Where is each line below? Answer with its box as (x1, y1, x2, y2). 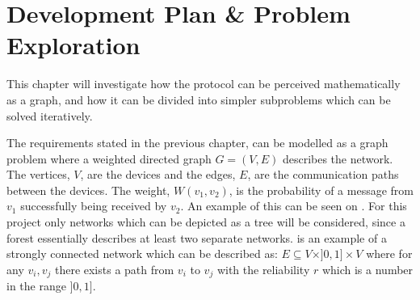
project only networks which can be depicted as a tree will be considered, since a (6, 213, 405, 230)
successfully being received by (20, 197, 167, 214)
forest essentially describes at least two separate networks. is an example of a (6, 229, 387, 246)
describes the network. (282, 150, 393, 167)
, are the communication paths (247, 166, 399, 183)
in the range (6, 277, 66, 294)
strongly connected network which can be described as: (6, 245, 278, 262)
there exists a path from (54, 260, 174, 277)
